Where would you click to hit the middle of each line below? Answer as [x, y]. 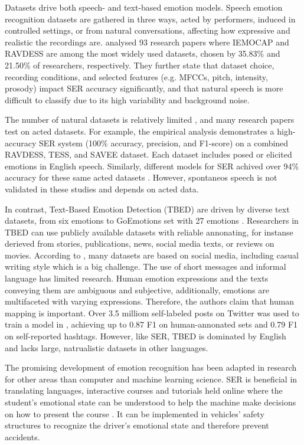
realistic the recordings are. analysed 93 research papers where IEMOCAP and [147, 42]
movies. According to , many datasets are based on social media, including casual [152, 255]
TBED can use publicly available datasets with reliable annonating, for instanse [149, 232]
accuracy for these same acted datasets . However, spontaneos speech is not [141, 177]
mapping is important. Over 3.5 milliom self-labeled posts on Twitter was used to [152, 313]
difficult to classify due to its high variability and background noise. [127, 99]
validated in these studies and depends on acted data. [102, 189]
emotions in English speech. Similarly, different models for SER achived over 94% [152, 166]
